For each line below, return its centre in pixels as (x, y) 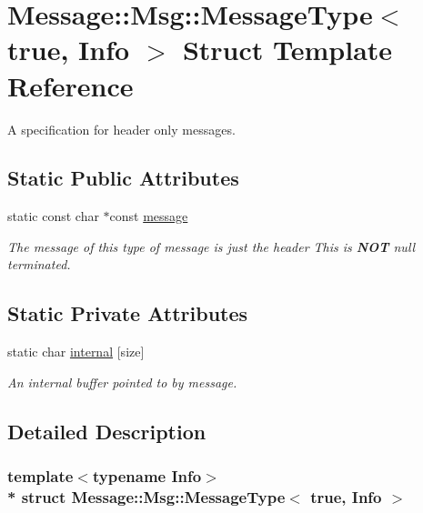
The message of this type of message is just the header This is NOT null (211, 246)
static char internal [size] (76, 352)
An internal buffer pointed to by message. (122, 382)
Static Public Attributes (123, 178)
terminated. (39, 264)
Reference (70, 85)
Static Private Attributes (128, 313)
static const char (53, 216)
